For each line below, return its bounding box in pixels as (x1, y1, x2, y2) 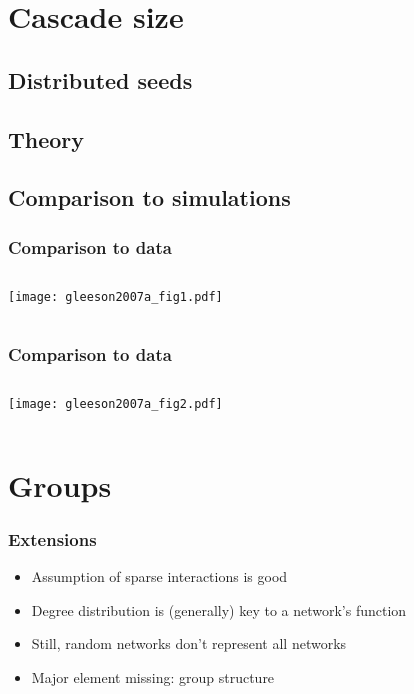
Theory (8, 123, 85, 154)
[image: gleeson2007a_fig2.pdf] (8, 396, 223, 411)
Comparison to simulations (8, 182, 291, 213)
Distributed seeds (8, 64, 193, 95)
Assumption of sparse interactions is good (31, 566, 288, 587)
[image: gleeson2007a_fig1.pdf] (8, 289, 223, 304)
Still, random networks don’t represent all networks (31, 633, 347, 654)
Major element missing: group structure (31, 666, 275, 687)
